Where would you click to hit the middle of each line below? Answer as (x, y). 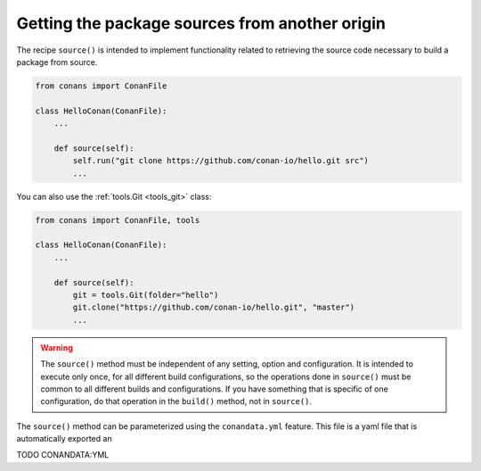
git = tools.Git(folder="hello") (146, 295)
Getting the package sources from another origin (201, 23)
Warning (57, 347)
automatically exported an (64, 439)
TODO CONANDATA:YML (63, 455)
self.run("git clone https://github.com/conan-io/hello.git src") (221, 161)
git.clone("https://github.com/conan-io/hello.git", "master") (214, 307)
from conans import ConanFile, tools (118, 220)
